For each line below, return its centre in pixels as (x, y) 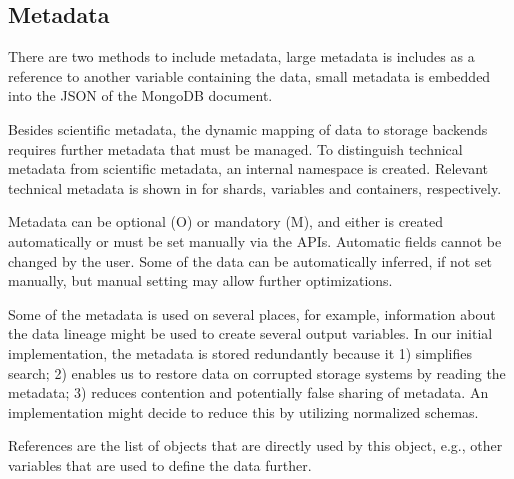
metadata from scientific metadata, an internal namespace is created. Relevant (248, 168)
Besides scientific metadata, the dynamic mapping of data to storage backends (248, 128)
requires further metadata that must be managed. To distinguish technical (235, 148)
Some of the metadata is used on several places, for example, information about (252, 313)
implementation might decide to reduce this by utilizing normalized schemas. (243, 411)
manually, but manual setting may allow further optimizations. (200, 280)
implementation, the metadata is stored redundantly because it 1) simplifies (240, 352)
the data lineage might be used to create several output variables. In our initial (250, 333)
